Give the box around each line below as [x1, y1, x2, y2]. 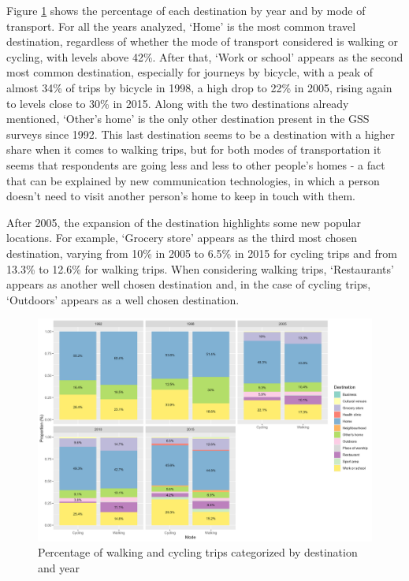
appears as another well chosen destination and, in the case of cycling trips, [6, 276, 371, 292]
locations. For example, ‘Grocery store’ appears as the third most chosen [6, 229, 358, 246]
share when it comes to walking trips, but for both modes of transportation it [6, 141, 381, 158]
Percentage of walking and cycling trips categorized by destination [38, 544, 358, 561]
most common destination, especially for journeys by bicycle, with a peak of [6, 64, 374, 80]
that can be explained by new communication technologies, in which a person [6, 172, 380, 188]
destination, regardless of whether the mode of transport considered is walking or [6, 33, 398, 50]
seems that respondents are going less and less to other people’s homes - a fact [6, 156, 385, 173]
